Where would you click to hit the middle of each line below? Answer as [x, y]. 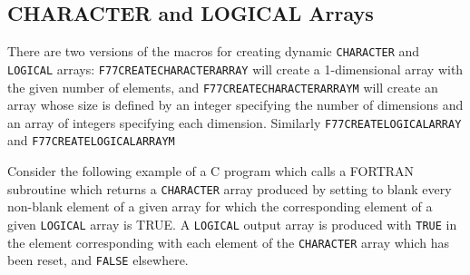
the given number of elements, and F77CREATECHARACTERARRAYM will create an [223, 87]
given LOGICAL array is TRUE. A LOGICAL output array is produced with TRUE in [232, 224]
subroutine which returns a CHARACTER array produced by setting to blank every [230, 188]
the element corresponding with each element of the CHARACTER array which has [229, 242]
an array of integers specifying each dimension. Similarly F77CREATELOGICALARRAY [235, 122]
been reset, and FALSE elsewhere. [98, 260]
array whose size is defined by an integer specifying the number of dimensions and [235, 105]
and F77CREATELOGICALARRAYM [91, 140]
